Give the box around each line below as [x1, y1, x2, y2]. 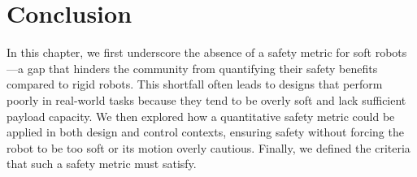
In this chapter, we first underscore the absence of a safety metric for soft [7, 44, 372, 61]
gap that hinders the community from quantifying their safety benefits [27, 59, 378, 76]
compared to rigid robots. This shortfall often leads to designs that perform [7, 76, 383, 93]
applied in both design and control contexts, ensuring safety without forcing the [7, 123, 404, 140]
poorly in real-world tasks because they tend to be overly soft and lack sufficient [7, 91, 406, 108]
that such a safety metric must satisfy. [7, 155, 197, 172]
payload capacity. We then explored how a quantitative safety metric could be [7, 107, 395, 124]
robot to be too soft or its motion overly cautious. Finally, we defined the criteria [7, 139, 410, 156]
